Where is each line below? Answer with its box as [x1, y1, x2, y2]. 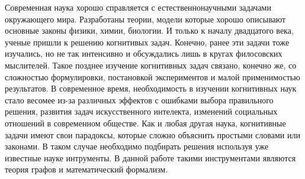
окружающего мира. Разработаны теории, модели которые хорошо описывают [5, 12, 286, 25]
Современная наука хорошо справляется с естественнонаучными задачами [5, 1, 271, 13]
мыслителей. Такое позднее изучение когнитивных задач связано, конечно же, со [5, 58, 297, 71]
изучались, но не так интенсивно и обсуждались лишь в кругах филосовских [5, 47, 282, 60]
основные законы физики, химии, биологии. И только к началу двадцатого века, [5, 24, 294, 37]
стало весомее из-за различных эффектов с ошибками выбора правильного [5, 93, 274, 106]
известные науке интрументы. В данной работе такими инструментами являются [5, 151, 296, 164]
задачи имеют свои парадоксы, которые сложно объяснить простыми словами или [5, 128, 300, 141]
